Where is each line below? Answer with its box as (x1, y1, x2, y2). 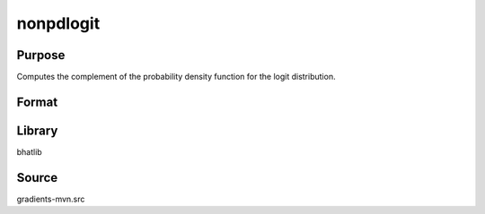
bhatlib (16, 146, 42, 157)
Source (16, 170, 58, 185)
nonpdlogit (16, 13, 101, 33)
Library (16, 123, 58, 138)
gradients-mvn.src (16, 193, 85, 204)
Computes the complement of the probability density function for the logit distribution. (16, 72, 336, 82)
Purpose (16, 47, 66, 63)
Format (16, 94, 58, 109)
